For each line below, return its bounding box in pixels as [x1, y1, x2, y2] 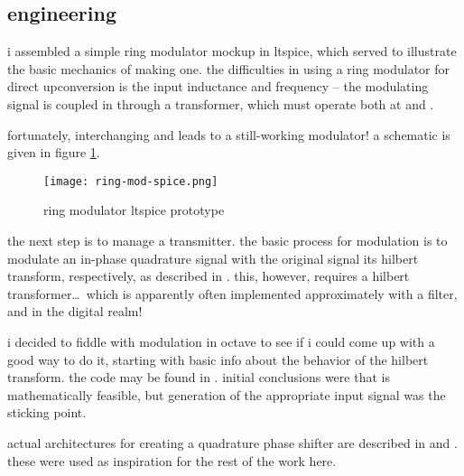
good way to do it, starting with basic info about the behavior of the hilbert [7, 350, 429, 369]
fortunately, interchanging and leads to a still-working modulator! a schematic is [7, 125, 450, 144]
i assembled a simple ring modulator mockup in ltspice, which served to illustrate [7, 42, 457, 61]
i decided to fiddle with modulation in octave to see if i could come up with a [7, 331, 435, 350]
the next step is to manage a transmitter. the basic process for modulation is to [7, 231, 448, 250]
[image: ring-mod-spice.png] [43, 174, 218, 188]
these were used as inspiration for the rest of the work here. [7, 451, 337, 470]
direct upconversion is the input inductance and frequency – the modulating [7, 77, 429, 96]
